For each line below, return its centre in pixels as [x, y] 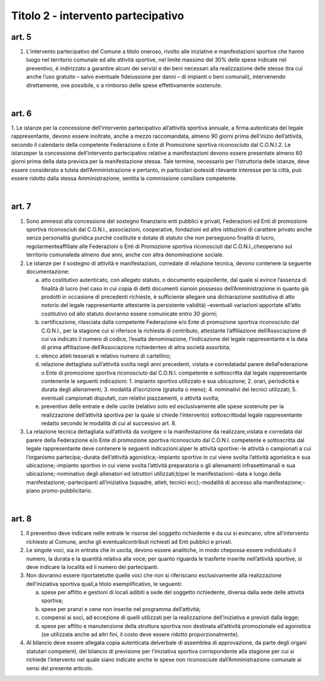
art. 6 [21, 113]
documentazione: [48, 272]
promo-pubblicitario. [67, 491]
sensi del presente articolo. [60, 668]
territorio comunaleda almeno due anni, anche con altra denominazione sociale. [125, 255]
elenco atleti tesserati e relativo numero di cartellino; [106, 356]
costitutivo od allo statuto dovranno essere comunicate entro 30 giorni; [129, 314]
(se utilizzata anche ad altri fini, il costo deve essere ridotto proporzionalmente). [140, 635]
